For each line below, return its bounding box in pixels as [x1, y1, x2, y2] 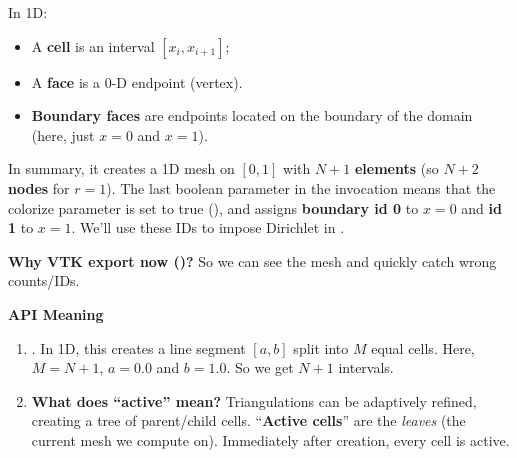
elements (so [354, 158, 439, 179]
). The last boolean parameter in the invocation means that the [106, 177, 496, 198]
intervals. [338, 357, 394, 378]
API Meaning [8, 303, 104, 324]
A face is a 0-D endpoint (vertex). [31, 71, 243, 92]
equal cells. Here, [371, 337, 475, 358]
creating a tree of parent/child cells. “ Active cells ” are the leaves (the [31, 410, 466, 431]
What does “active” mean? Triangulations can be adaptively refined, [31, 390, 477, 411]
